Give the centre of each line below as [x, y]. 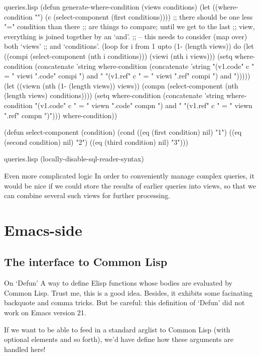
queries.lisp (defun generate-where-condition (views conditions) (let [107, 7]
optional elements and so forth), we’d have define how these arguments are [119, 339]
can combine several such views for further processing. [87, 195]
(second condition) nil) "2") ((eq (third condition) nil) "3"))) [96, 142]
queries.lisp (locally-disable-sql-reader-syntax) [74, 159]
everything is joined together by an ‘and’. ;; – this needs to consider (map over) [126, 36]
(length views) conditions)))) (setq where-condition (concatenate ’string [114, 95]
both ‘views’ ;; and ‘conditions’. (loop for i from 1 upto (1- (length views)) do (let [129, 46]
